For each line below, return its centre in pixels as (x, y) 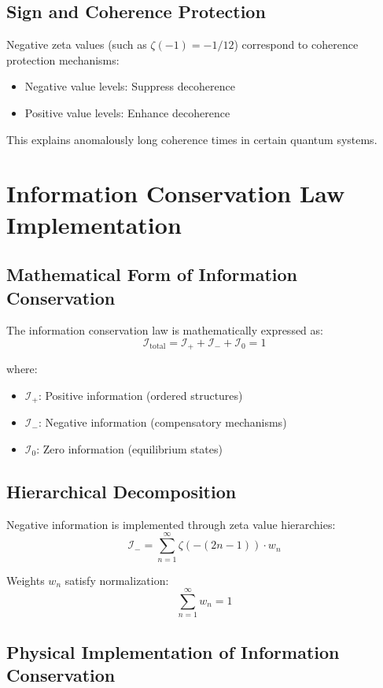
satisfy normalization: (117, 580)
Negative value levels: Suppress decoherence (130, 86)
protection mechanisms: (63, 59)
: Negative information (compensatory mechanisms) (162, 422)
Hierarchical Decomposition (122, 491)
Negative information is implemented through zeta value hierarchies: (171, 524)
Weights (26, 580)
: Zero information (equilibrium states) (129, 449)
